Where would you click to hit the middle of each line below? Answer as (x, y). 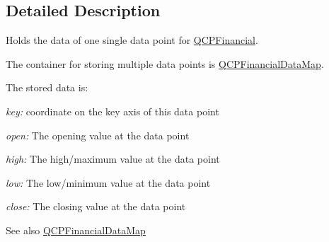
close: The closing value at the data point (96, 206)
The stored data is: (47, 87)
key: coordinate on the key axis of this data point (112, 111)
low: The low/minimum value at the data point (108, 182)
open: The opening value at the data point (98, 135)
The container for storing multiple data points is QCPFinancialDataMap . (165, 63)
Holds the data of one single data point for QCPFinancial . (132, 40)
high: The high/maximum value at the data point (113, 159)
